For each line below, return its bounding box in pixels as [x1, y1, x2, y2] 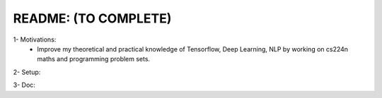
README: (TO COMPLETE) [13, 11, 172, 26]
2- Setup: [13, 68, 41, 76]
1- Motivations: [13, 35, 57, 44]
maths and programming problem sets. [37, 55, 151, 63]
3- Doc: [13, 81, 35, 90]
